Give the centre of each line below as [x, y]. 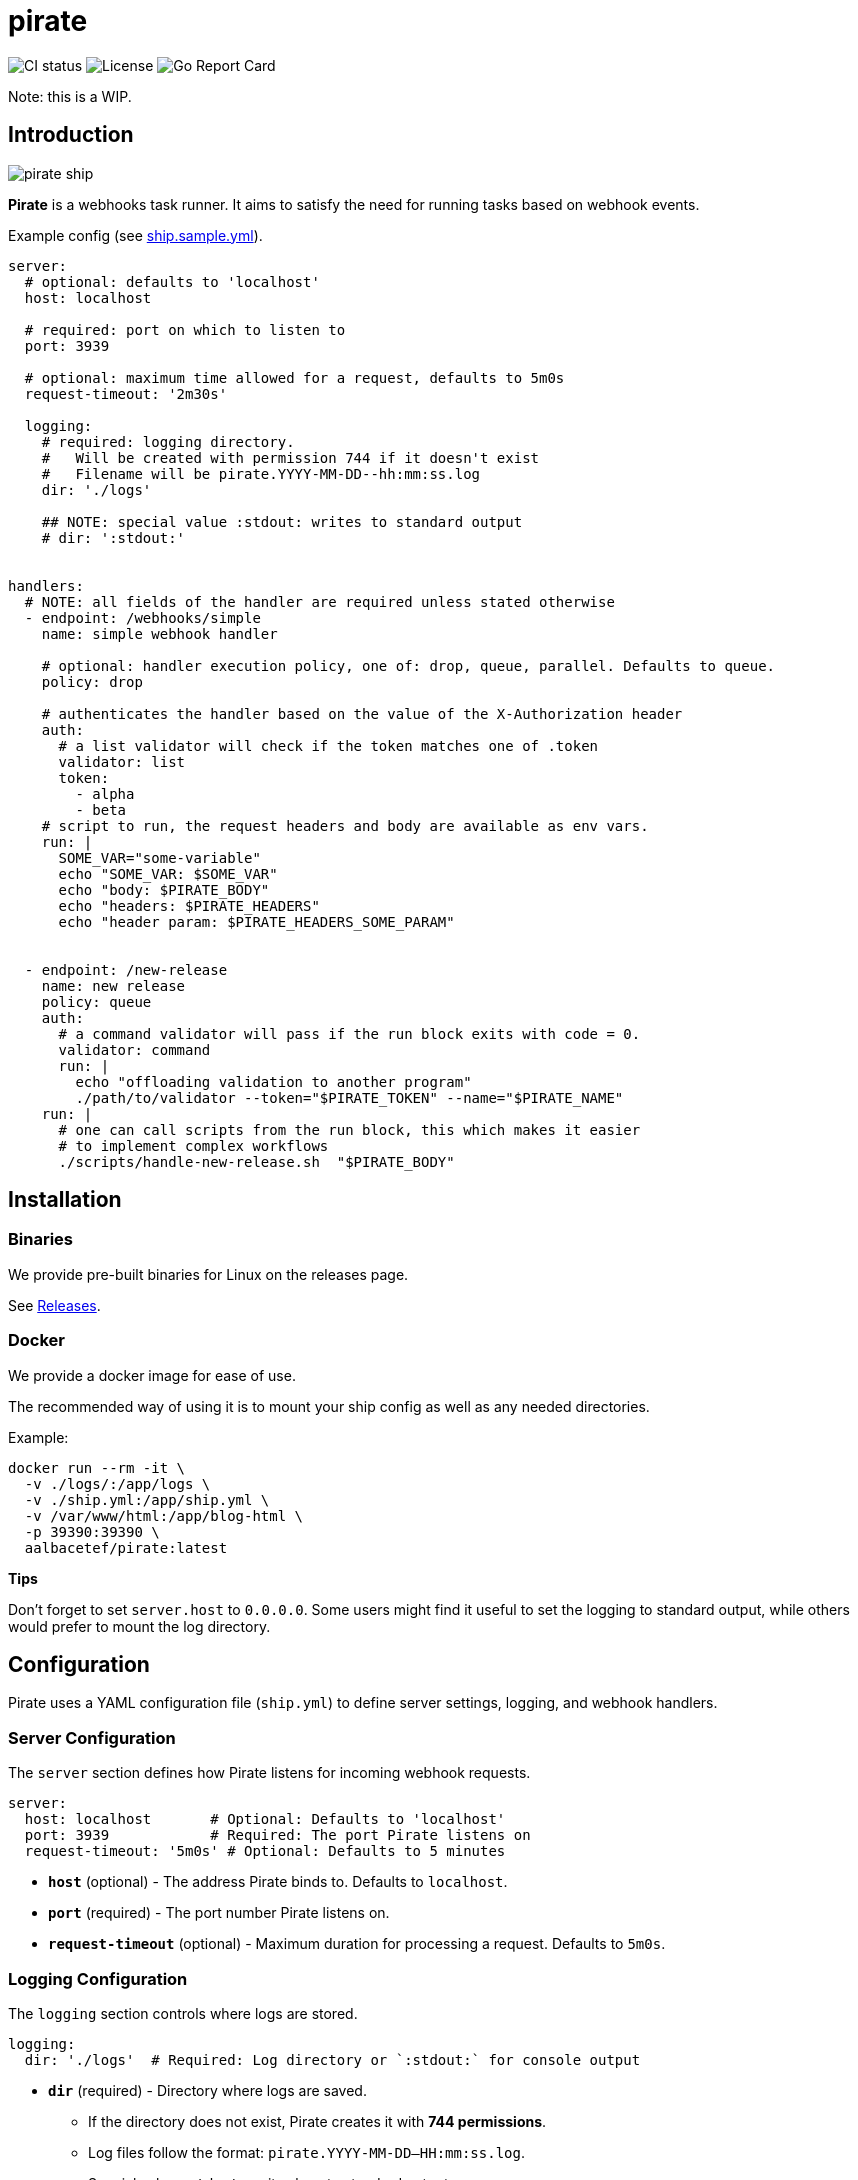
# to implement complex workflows [193, 1145]
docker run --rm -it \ [97, 1467]
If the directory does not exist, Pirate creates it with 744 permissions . [317, 2121]
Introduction [71, 135]
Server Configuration [92, 1737]
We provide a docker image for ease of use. [152, 1375]
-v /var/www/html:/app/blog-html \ [164, 1515]
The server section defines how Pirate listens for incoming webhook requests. [269, 1773]
